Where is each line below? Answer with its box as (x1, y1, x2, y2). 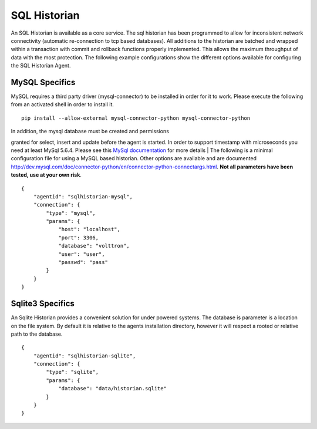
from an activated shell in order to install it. (11, 101, 114, 108)
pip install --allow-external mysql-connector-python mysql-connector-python (21, 114, 251, 121)
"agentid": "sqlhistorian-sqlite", (33, 352, 136, 359)
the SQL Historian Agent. (11, 62, 71, 69)
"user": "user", (58, 251, 105, 258)
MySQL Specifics (11, 77, 76, 87)
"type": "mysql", (46, 210, 96, 217)
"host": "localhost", (58, 226, 120, 233)
